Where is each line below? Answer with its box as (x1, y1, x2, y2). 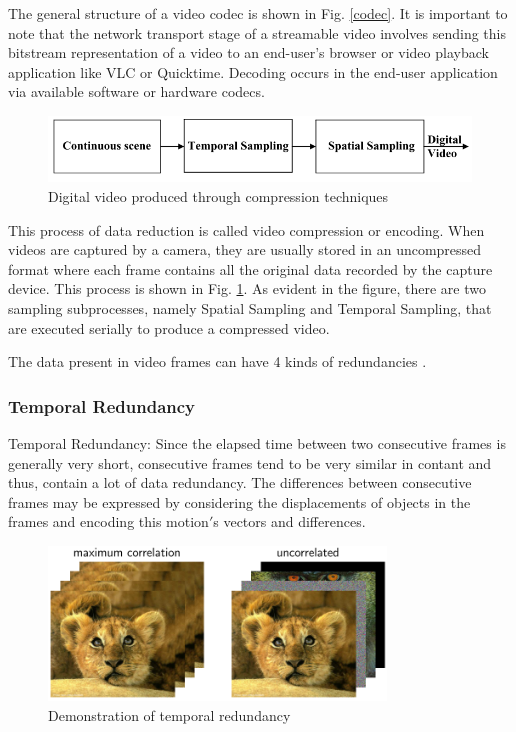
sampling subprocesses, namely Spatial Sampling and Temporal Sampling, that (8, 297, 492, 318)
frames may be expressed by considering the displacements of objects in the (8, 491, 471, 512)
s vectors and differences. (213, 511, 366, 532)
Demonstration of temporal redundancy (48, 704, 291, 725)
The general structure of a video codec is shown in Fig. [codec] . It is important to (8, 3, 508, 23)
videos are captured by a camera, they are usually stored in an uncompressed (8, 239, 482, 260)
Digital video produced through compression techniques (48, 185, 389, 206)
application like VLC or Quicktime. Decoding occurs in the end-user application (8, 61, 498, 82)
